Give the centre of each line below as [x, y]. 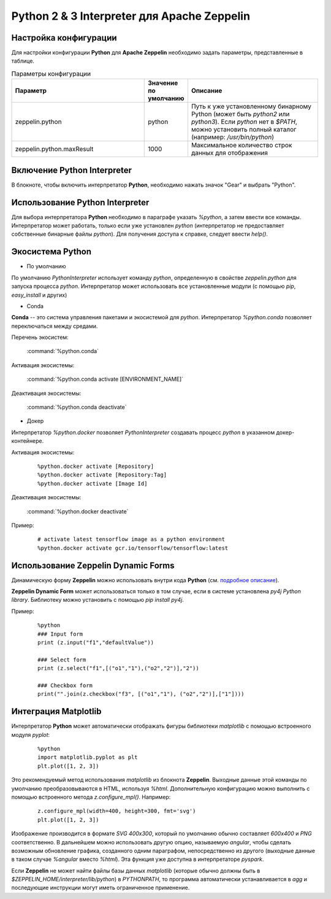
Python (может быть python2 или [240, 114]
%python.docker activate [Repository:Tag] [102, 475]
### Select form [62, 660]
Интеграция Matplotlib [56, 711]
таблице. [23, 61]
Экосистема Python [51, 252]
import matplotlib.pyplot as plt [88, 757]
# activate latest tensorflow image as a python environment [131, 539]
